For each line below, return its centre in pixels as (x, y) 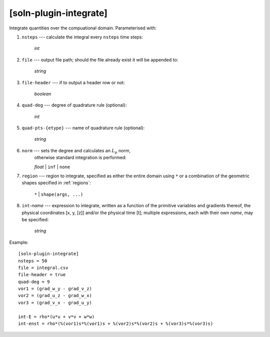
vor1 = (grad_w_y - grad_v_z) (55, 289)
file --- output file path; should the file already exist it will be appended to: (100, 59)
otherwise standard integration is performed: (80, 158)
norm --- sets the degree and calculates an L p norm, (76, 151)
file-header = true (42, 275)
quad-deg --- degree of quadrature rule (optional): (74, 105)
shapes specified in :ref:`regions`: (56, 183)
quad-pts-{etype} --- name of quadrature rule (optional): (83, 128)
